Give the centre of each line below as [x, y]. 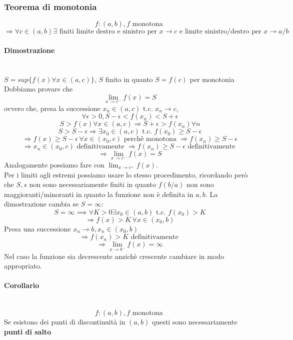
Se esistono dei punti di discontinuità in [65, 322]
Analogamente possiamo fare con [54, 164]
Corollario [22, 285]
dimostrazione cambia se [41, 204]
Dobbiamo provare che [38, 89]
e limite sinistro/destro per [220, 32]
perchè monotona [150, 139]
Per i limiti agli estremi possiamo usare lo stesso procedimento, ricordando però [126, 174]
